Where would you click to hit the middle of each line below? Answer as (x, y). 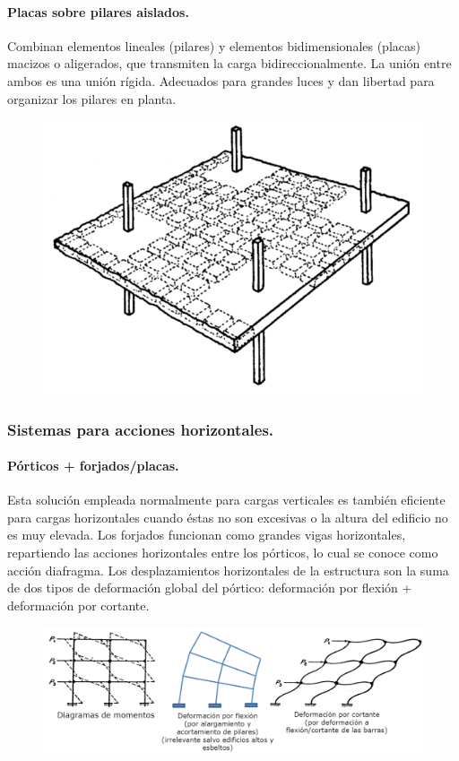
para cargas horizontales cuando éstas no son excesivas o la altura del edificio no (228, 517)
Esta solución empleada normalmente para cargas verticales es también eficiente (226, 500)
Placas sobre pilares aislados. (98, 11)
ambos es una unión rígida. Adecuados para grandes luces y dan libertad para (221, 80)
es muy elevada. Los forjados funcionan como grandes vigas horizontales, (207, 535)
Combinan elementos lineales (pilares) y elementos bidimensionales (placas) (214, 45)
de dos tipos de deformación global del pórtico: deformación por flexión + (210, 588)
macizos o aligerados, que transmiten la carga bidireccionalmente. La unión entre (229, 63)
